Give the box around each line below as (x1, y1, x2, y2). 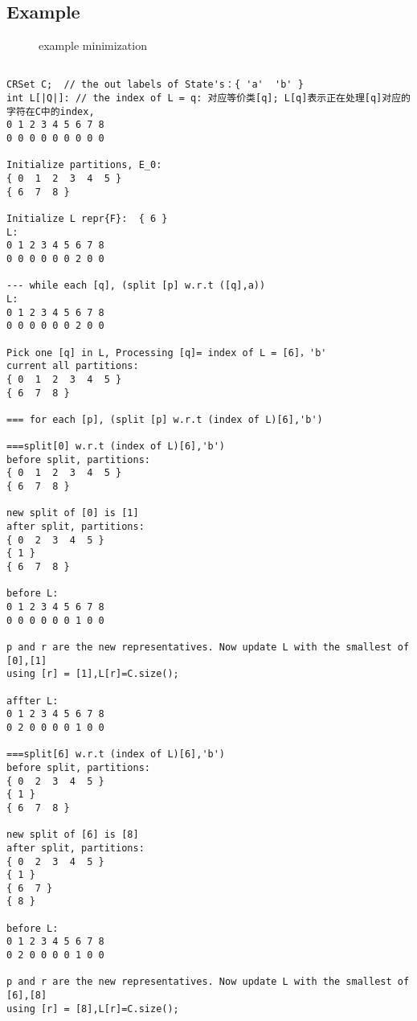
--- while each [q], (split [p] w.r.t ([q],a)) (6, 280, 266, 292)
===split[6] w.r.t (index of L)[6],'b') (6, 748, 226, 761)
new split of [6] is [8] (6, 829, 139, 841)
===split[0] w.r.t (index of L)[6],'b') (6, 441, 226, 453)
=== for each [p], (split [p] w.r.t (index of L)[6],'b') (6, 413, 323, 425)
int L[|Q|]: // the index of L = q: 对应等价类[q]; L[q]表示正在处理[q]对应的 (6, 92, 411, 105)
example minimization (39, 37, 147, 54)
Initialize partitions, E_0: (6, 159, 162, 171)
